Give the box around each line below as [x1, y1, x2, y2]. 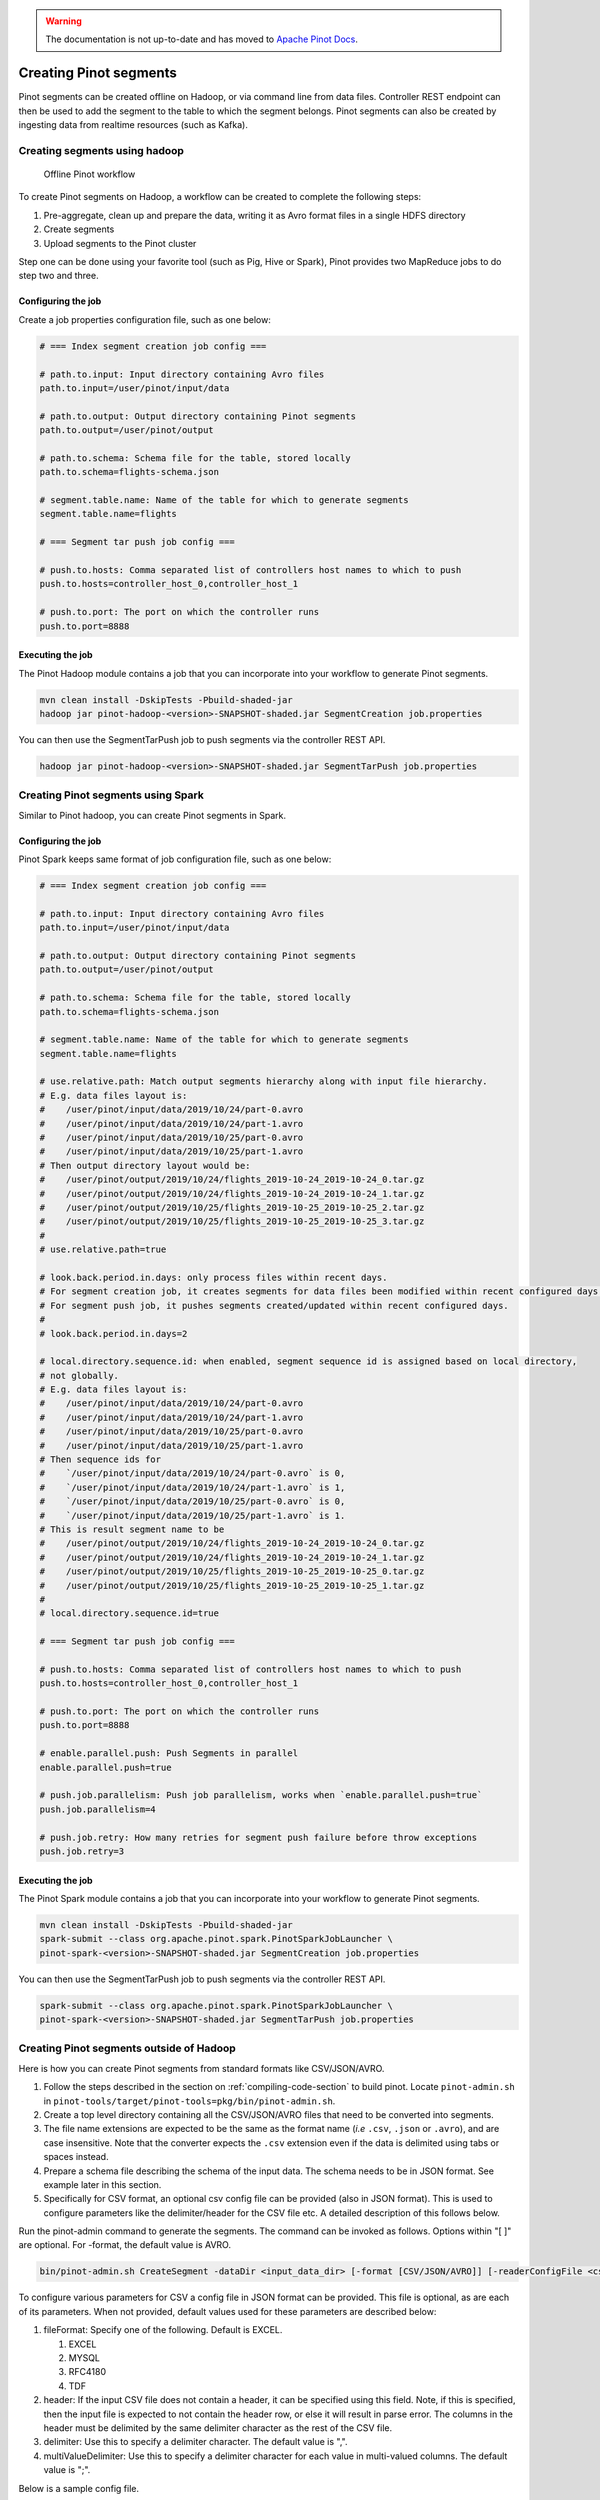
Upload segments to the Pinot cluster [43, 237, 197, 249]
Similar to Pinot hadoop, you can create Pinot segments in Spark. [18, 809, 287, 821]
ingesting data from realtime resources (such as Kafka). [18, 119, 249, 131]
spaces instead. [43, 2151, 109, 2163]
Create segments [43, 223, 115, 235]
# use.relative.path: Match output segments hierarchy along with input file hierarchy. [39, 1076, 489, 1087]
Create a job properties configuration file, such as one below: [18, 313, 272, 325]
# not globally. [39, 1370, 120, 1381]
